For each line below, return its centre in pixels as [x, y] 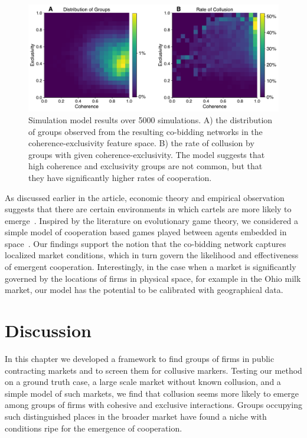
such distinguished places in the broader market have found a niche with [136, 416]
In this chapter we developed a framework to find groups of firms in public [140, 358]
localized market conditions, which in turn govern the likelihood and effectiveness [152, 255]
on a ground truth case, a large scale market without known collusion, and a [143, 382]
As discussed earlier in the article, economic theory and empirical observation [145, 197]
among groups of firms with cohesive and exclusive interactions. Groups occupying [153, 405]
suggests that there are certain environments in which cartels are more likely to [148, 209]
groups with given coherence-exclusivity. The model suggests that [147, 154]
